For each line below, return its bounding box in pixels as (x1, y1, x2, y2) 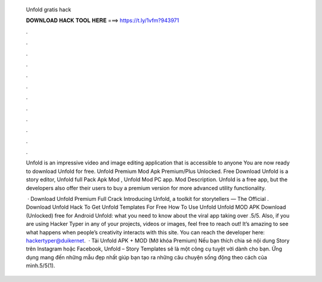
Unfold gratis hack (26, 6, 72, 13)
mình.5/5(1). (26, 262, 55, 269)
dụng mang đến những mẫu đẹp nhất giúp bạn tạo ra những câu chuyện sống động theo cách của (26, 253, 268, 261)
